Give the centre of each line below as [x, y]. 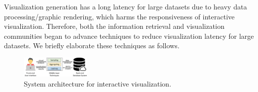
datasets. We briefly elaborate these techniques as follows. [92, 46]
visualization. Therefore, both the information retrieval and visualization [114, 26]
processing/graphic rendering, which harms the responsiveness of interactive [119, 16]
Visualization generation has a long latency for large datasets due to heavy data [126, 6]
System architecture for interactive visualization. [98, 84]
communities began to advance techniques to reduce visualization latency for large [129, 36]
